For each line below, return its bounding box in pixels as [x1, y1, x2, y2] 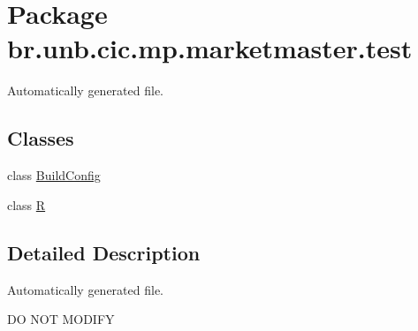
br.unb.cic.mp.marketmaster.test [7, 30, 413, 66]
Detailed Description [7, 238, 201, 266]
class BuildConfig [7, 166, 101, 184]
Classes [7, 124, 74, 152]
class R [7, 195, 46, 214]
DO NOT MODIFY [7, 310, 115, 328]
